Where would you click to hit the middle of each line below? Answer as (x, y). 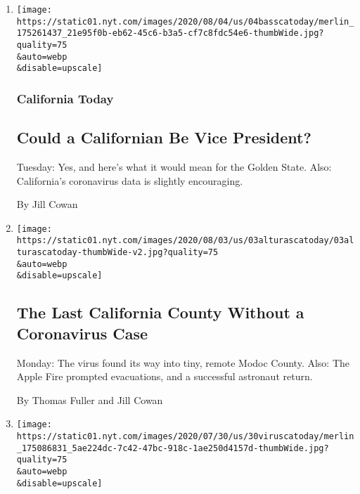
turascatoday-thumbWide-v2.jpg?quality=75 (117, 253)
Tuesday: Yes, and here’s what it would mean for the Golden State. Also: (174, 166)
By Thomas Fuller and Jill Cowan (90, 399)
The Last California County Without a (160, 312)
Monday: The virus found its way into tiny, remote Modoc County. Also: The (183, 362)
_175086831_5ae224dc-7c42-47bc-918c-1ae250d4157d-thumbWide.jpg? (173, 448)
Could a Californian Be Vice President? (164, 137)
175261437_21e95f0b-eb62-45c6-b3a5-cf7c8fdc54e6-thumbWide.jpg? (170, 33)
